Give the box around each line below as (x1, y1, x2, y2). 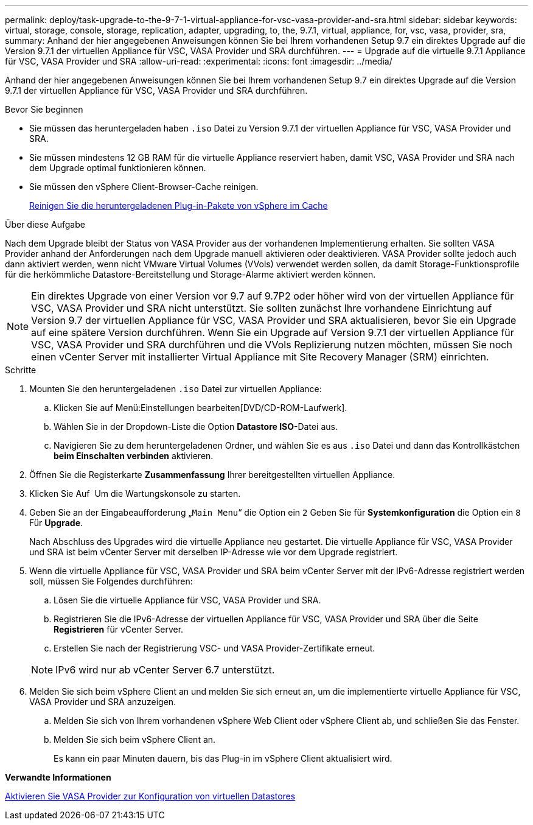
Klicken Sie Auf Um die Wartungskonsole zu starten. (29, 488, 241, 499)
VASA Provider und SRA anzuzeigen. (29, 697, 176, 707)
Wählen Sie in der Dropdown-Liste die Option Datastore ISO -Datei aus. (54, 421, 338, 432)
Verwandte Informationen (5, 772, 111, 782)
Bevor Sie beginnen (5, 104, 83, 114)
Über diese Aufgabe (5, 219, 85, 230)
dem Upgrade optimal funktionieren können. (29, 163, 206, 173)
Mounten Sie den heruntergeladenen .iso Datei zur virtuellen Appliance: (29, 384, 322, 394)
